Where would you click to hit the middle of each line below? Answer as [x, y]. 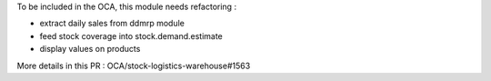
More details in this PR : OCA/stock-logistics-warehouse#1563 [134, 66]
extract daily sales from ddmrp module [112, 24]
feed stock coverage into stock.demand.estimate [131, 35]
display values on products [90, 49]
